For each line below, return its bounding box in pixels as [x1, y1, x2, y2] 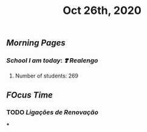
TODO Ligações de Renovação [6, 108, 98, 116]
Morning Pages [6, 38, 66, 48]
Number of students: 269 [15, 72, 79, 79]
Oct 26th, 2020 [63, 4, 142, 18]
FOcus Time [6, 90, 53, 100]
